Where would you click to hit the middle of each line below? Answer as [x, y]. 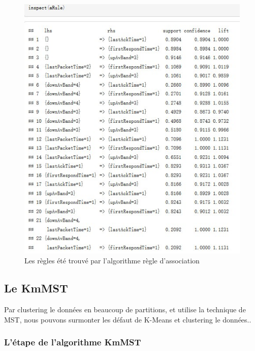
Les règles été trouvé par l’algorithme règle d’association [112, 261]
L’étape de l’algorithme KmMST [73, 342]
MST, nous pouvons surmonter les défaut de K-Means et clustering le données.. [128, 319]
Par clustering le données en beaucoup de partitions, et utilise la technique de [125, 309]
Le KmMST [36, 288]
